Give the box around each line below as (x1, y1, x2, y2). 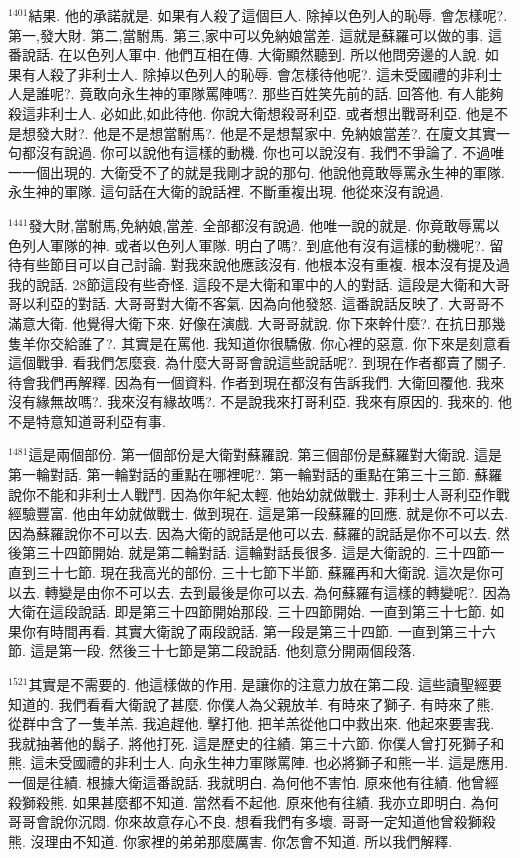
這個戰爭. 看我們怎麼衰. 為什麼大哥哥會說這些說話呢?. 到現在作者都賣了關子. (8, 352, 507, 373)
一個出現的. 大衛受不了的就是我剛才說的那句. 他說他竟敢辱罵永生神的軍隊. (21, 161, 505, 182)
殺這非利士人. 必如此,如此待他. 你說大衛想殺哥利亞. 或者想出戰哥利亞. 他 (8, 102, 481, 123)
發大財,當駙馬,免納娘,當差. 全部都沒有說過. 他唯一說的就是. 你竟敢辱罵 (28, 214, 486, 235)
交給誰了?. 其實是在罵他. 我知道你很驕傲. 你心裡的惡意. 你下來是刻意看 (49, 332, 511, 353)
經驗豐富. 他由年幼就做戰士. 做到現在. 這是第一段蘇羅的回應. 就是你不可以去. (8, 503, 509, 524)
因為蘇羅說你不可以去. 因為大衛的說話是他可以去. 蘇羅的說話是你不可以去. (8, 522, 491, 543)
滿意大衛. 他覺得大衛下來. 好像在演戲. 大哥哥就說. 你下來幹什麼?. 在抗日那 (8, 312, 492, 333)
